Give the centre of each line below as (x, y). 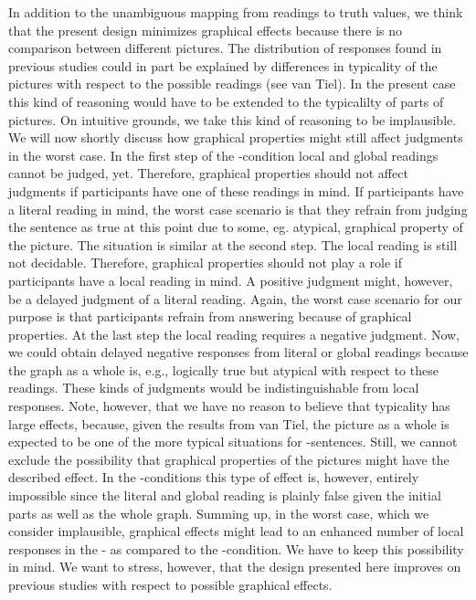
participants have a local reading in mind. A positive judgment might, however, (231, 280)
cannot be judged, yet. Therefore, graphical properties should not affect (208, 173)
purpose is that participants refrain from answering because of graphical (210, 316)
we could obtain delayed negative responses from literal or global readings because (238, 352)
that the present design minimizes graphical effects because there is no (206, 30)
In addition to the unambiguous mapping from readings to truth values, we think (236, 12)
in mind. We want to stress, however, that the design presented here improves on (235, 567)
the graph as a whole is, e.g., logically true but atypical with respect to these (223, 369)
